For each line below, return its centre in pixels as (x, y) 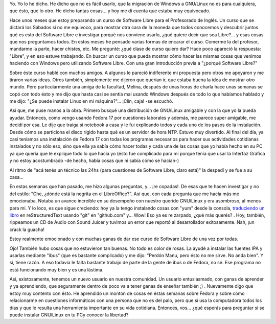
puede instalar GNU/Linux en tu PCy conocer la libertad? (69, 315)
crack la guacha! (27, 229)
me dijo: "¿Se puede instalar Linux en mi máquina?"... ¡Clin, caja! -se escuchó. (91, 101)
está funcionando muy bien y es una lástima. (56, 270)
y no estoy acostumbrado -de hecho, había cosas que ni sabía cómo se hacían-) (94, 160)
